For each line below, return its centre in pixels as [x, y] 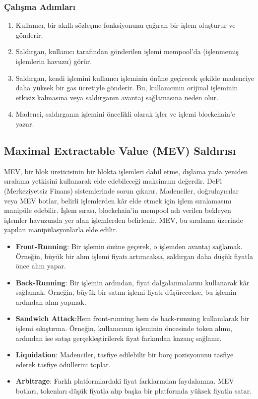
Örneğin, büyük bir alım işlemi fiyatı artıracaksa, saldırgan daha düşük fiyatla [134, 256]
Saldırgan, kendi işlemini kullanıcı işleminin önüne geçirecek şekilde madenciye [135, 78]
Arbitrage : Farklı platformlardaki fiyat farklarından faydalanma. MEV [125, 381]
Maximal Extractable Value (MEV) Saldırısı [120, 150]
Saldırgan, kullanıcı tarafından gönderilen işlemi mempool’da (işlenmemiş [127, 51]
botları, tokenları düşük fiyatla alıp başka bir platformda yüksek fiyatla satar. [134, 391]
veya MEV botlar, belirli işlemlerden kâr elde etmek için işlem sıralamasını [118, 200]
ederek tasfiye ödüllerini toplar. [63, 364]
